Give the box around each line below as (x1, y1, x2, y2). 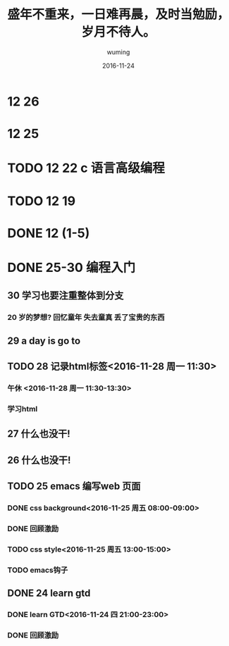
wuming (106, 47, 130, 56)
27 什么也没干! (7, 428, 70, 440)
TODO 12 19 (7, 193, 76, 209)
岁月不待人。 (80, 24, 156, 40)
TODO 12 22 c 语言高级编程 (7, 160, 166, 176)
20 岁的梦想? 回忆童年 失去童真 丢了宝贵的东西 (7, 313, 165, 323)
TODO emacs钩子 (7, 565, 68, 575)
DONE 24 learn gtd (7, 588, 91, 600)
